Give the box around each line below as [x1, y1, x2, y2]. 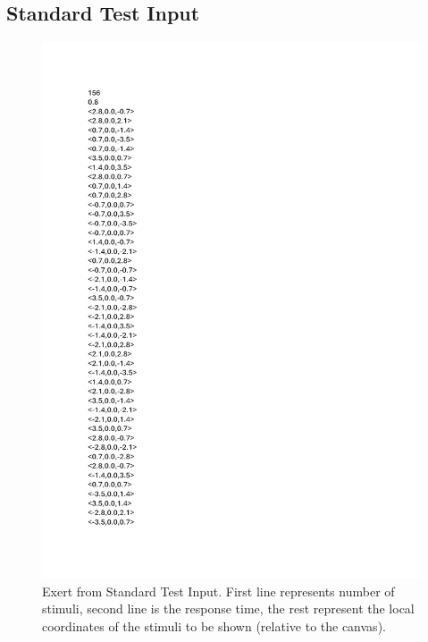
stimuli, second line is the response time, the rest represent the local [42, 599, 415, 618]
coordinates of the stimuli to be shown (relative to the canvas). [42, 616, 386, 635]
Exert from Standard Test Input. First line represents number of [42, 581, 395, 600]
